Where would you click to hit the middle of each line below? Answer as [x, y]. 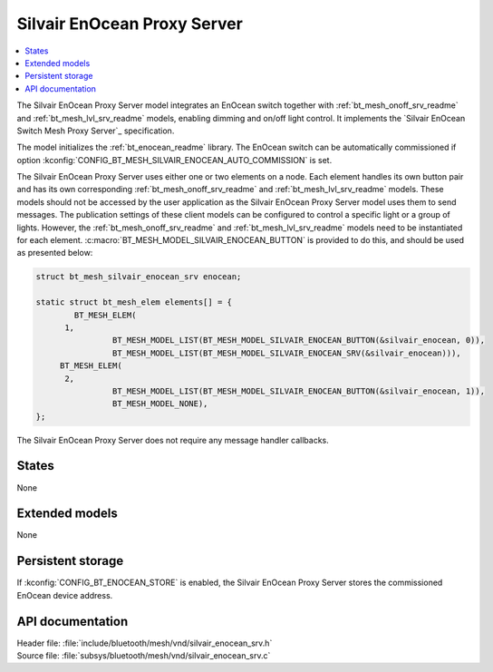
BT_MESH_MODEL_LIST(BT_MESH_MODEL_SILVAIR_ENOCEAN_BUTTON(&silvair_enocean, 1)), [298, 391]
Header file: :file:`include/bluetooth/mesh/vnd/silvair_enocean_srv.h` [145, 643]
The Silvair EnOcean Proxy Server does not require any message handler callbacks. [173, 440]
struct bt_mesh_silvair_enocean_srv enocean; [139, 277]
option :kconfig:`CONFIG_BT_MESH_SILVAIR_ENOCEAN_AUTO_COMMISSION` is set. [174, 160]
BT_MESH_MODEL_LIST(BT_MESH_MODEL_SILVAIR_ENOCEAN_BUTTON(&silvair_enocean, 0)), [298, 341]
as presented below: [55, 253]
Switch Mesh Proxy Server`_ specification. [96, 131]
